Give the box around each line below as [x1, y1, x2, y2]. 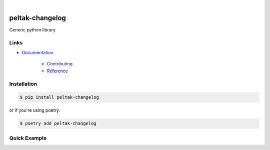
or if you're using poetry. [9, 107, 60, 113]
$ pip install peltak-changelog [19, 95, 99, 100]
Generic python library [9, 26, 56, 32]
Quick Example [9, 135, 47, 142]
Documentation [21, 50, 53, 56]
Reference [46, 68, 68, 74]
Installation [9, 80, 37, 87]
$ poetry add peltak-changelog [19, 121, 97, 127]
